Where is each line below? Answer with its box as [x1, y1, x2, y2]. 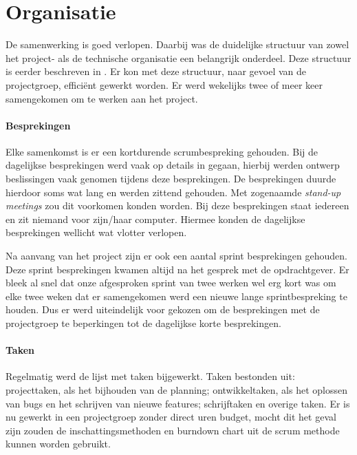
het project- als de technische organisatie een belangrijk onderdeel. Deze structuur [6, 50, 351, 65]
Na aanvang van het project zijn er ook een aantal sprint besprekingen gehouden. [6, 248, 347, 263]
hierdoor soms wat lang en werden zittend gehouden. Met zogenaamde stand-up [6, 184, 341, 199]
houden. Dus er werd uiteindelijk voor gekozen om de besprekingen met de [6, 302, 320, 317]
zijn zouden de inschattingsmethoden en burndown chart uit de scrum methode [6, 423, 340, 437]
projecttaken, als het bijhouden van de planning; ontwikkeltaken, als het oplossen [6, 383, 347, 396]
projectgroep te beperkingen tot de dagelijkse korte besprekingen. [6, 316, 281, 330]
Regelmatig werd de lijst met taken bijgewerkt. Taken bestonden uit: [6, 369, 295, 383]
